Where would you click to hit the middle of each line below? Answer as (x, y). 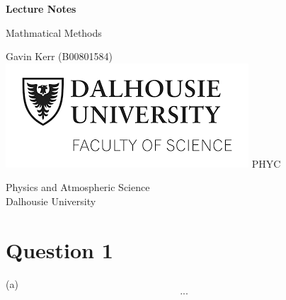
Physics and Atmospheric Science (78, 187)
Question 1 (59, 249)
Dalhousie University (51, 201)
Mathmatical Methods (54, 32)
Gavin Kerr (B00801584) (59, 56)
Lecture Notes (41, 8)
